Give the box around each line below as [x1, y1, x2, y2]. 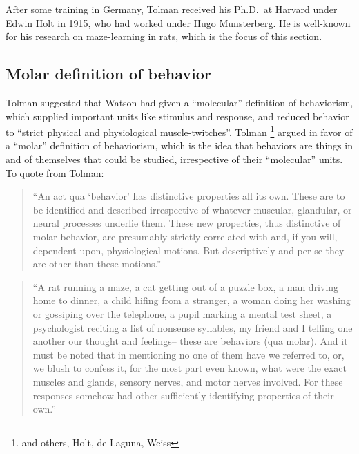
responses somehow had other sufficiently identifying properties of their [32, 388, 334, 402]
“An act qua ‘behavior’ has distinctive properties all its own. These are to [32, 189, 345, 203]
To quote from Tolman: [6, 165, 104, 180]
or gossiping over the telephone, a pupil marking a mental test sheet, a [32, 306, 332, 321]
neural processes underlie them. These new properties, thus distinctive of [32, 216, 341, 230]
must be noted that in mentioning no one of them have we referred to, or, [32, 347, 345, 361]
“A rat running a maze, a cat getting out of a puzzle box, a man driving [32, 279, 339, 294]
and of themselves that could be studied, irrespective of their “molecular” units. [6, 152, 343, 167]
